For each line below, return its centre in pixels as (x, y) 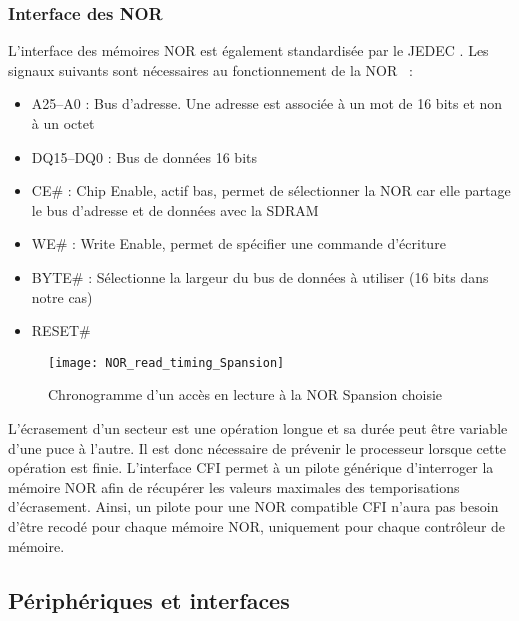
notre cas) (62, 296)
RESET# (61, 330)
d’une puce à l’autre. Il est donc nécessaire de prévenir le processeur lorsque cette (257, 447)
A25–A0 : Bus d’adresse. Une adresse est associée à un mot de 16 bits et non (267, 103)
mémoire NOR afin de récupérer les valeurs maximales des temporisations (234, 486)
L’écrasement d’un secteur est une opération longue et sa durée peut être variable (258, 428)
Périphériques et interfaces (149, 599)
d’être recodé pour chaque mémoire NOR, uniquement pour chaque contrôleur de (257, 525)
